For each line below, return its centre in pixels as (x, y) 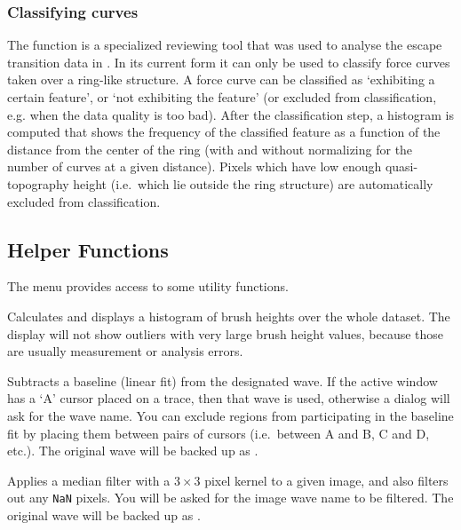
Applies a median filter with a (89, 480)
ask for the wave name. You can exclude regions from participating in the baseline (230, 415)
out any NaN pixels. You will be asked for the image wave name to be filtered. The (230, 498)
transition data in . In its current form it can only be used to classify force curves (229, 62)
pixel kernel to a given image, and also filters (326, 480)
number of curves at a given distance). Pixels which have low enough (195, 166)
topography (38, 183)
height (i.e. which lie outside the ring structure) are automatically (253, 183)
